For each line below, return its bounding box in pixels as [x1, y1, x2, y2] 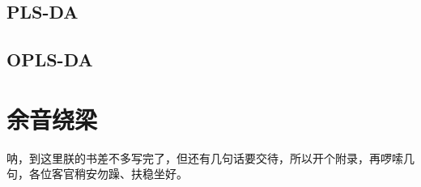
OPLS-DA [6, 47, 93, 72]
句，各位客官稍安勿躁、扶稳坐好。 [6, 165, 188, 182]
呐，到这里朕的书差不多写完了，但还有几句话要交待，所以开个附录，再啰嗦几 [6, 149, 415, 166]
